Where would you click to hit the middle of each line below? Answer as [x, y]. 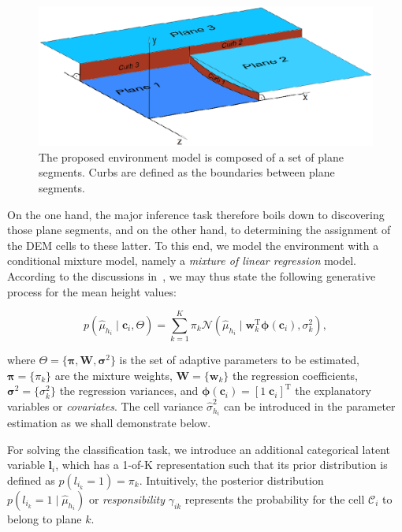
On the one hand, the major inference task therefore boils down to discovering [196, 214]
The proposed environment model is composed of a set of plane [191, 156]
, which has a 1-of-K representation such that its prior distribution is [221, 465]
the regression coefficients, [295, 375]
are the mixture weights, [114, 375]
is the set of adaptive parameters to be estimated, [240, 360]
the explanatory [333, 391]
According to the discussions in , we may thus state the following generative [192, 275]
